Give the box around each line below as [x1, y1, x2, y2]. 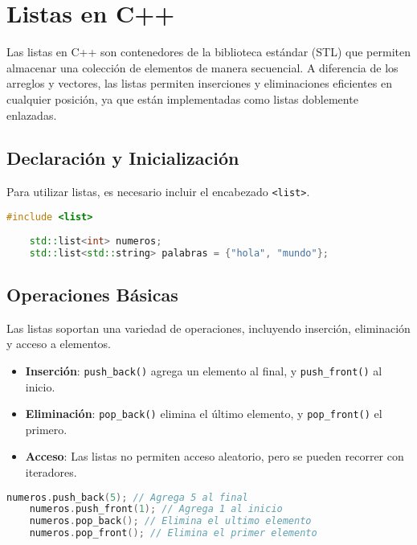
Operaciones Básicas [6, 281, 178, 306]
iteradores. [25, 463, 77, 480]
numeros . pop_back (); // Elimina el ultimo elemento [29, 515, 312, 527]
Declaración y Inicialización [6, 145, 239, 170]
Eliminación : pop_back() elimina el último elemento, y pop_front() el [25, 405, 382, 422]
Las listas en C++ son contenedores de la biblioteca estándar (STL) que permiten [6, 43, 411, 60]
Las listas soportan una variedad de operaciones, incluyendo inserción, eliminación [6, 319, 411, 336]
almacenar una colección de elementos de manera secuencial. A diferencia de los [6, 59, 399, 76]
